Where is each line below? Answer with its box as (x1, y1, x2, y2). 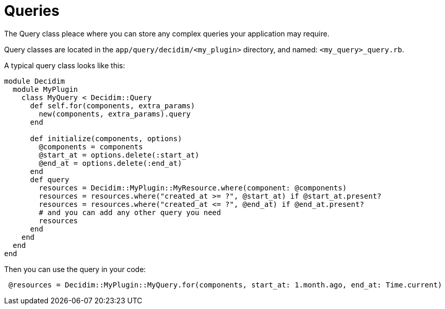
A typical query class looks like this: (4, 61, 125, 70)
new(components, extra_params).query (39, 109, 191, 118)
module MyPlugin (12, 85, 78, 93)
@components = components (39, 142, 143, 151)
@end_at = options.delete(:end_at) (39, 159, 182, 167)
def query (30, 175, 69, 184)
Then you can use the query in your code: (4, 264, 146, 274)
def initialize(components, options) (30, 134, 182, 143)
